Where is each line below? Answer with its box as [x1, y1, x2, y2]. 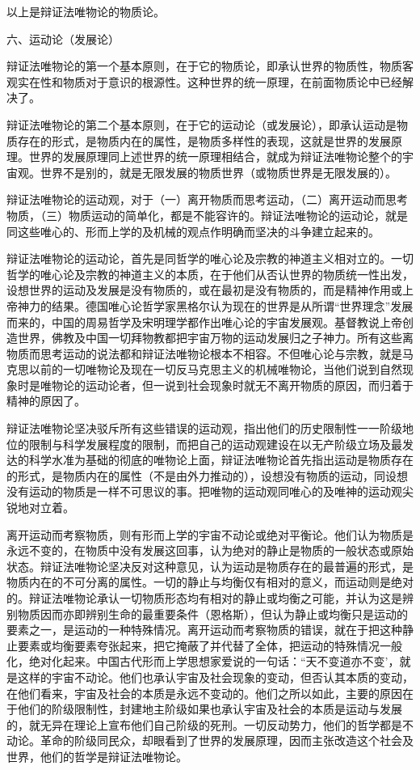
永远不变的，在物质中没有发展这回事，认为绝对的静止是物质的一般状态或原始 [6, 542, 414, 559]
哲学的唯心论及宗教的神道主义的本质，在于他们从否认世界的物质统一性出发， [6, 265, 414, 282]
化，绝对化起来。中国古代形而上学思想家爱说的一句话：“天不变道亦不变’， [6, 653, 400, 670]
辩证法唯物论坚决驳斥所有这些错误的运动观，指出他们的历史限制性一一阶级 [6, 420, 402, 437]
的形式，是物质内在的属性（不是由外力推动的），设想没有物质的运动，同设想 [6, 467, 408, 484]
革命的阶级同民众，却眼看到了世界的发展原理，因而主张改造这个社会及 [40, 732, 414, 749]
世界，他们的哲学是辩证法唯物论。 [6, 747, 187, 764]
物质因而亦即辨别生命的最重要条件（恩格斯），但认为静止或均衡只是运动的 [17, 605, 408, 622]
